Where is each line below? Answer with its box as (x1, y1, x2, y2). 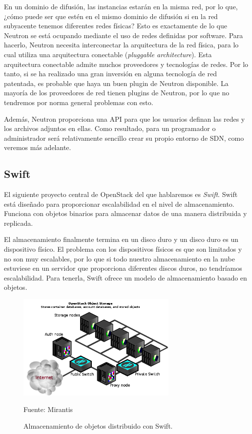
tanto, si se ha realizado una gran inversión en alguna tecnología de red (4, 68, 217, 79)
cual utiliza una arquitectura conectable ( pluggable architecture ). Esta (4, 49, 212, 59)
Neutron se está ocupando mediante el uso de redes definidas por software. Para (4, 30, 243, 40)
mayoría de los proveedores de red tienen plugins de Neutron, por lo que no (4, 87, 230, 98)
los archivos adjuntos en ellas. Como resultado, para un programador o (4, 123, 216, 133)
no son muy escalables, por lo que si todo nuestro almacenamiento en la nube (4, 253, 235, 263)
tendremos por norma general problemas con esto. (4, 97, 153, 107)
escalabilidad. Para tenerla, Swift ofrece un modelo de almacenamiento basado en (4, 272, 247, 282)
